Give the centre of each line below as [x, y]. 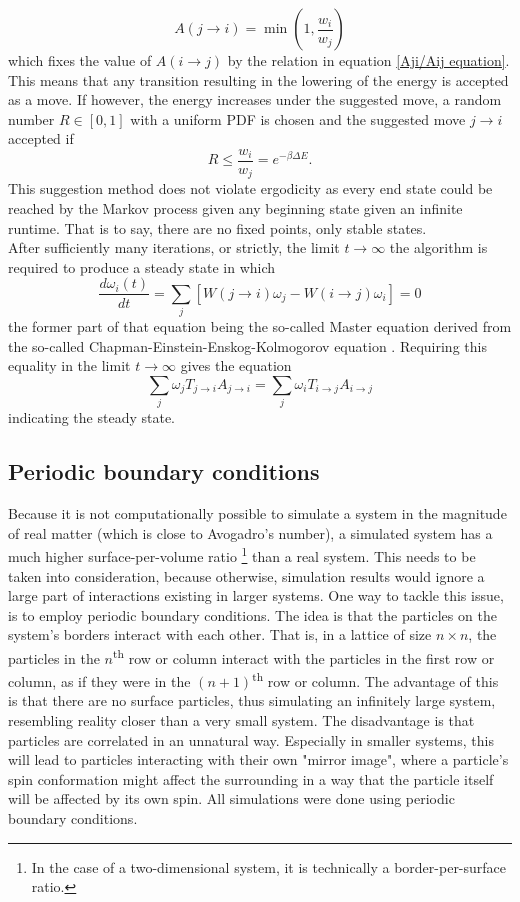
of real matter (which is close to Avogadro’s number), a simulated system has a [250, 532]
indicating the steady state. [91, 417]
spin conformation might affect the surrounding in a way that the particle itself [251, 778]
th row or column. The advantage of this [375, 679]
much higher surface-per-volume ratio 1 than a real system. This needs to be [242, 554]
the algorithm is [438, 247]
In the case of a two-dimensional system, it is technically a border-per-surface [269, 866]
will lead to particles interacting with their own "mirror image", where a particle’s [258, 759]
